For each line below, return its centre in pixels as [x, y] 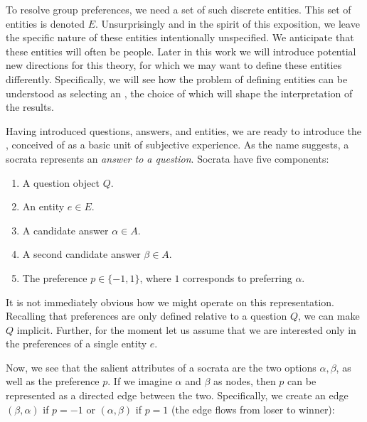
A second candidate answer [81, 254]
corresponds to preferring [238, 277]
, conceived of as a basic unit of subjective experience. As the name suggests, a [177, 145]
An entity [43, 206]
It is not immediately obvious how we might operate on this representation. [170, 302]
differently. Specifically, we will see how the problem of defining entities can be [177, 79]
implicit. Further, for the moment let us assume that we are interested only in [186, 329]
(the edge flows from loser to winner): [253, 409]
